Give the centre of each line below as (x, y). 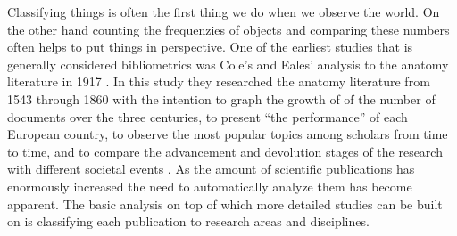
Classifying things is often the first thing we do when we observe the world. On (224, 12)
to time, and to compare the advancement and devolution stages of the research (225, 151)
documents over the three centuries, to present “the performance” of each (208, 116)
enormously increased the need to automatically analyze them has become (210, 186)
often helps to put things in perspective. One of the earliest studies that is (210, 47)
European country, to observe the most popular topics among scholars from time (228, 134)
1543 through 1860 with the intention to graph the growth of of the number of (221, 98)
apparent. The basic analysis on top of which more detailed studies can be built (225, 203)
